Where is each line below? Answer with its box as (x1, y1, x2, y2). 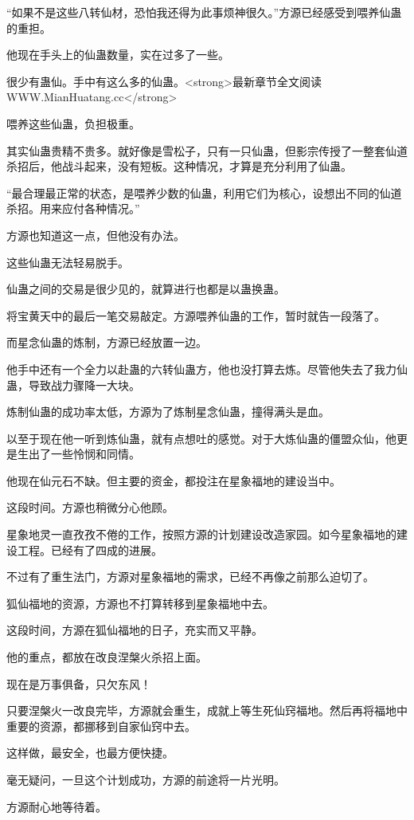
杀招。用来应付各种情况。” (6, 200, 140, 217)
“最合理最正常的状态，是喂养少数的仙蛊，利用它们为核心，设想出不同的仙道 (6, 184, 402, 201)
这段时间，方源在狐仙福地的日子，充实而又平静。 (6, 622, 263, 638)
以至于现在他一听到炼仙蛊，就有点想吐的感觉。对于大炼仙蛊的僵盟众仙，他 (6, 430, 396, 446)
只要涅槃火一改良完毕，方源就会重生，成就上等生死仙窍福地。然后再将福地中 (6, 702, 408, 719)
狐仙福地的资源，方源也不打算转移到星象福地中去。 (6, 594, 274, 611)
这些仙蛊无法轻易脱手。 (6, 253, 129, 270)
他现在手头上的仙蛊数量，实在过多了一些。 (6, 46, 229, 63)
